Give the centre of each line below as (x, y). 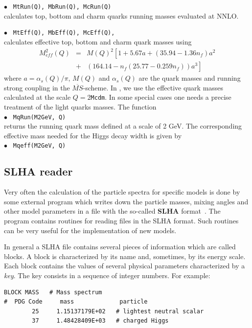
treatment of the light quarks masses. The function (80, 106)
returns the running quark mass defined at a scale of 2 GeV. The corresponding (123, 126)
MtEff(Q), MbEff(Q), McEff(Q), (64, 33)
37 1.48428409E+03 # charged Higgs (100, 321)
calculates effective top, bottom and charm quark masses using (98, 41)
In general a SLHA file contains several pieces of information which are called (120, 247)
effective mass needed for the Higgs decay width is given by (93, 135)
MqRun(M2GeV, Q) (39, 117)
